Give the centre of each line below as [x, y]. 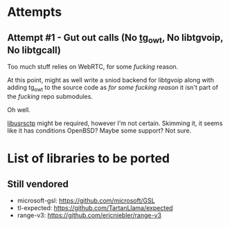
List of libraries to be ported [88, 159]
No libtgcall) [34, 50]
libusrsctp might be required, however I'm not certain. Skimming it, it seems [115, 123]
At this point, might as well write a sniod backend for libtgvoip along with [111, 80]
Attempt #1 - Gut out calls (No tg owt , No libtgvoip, [115, 38]
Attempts [35, 12]
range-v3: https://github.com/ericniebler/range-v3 [89, 215]
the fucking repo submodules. [50, 96]
